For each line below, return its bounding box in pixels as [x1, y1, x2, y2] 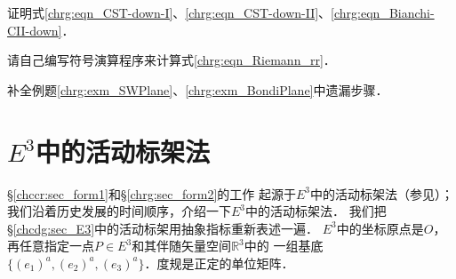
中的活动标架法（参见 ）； [310, 184, 454, 203]
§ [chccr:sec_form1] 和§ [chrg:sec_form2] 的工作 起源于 [7, 184, 296, 203]
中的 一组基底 [244, 236, 324, 255]
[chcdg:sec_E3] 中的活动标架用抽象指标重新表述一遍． [12, 219, 319, 237]
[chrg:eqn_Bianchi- [331, 4, 435, 21]
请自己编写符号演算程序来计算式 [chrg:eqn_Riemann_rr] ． [7, 51, 336, 69]
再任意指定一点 [7, 236, 94, 255]
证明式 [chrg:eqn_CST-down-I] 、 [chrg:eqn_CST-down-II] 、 [7, 4, 332, 21]
